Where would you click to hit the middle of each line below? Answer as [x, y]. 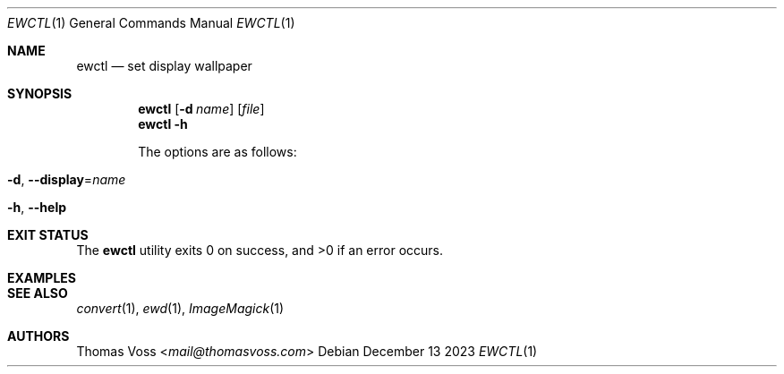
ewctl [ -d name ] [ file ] [201, 109]
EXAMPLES [42, 278]
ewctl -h [163, 124]
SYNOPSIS [40, 93]
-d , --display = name [67, 179]
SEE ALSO [38, 293]
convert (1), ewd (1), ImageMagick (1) [180, 308]
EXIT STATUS [48, 235]
